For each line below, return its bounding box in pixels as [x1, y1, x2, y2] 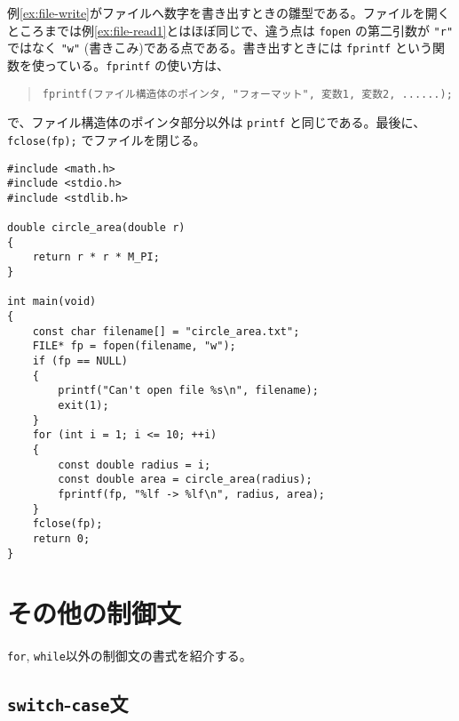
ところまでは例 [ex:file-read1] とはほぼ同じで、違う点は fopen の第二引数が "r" [7, 20, 454, 39]
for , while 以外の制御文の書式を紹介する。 [7, 646, 252, 665]
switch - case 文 [7, 690, 129, 717]
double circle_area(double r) [7, 221, 186, 235]
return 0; [32, 532, 91, 545]
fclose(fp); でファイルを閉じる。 [7, 130, 206, 148]
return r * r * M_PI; [32, 251, 160, 264]
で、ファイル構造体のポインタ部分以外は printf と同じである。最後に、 [7, 113, 426, 132]
